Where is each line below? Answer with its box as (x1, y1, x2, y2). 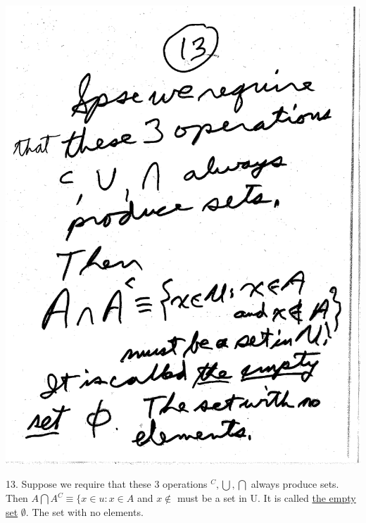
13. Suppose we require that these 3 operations (6, 477, 208, 491)
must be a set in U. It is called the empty (177, 491, 356, 505)
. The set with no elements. (25, 504, 144, 519)
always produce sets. (251, 477, 339, 491)
